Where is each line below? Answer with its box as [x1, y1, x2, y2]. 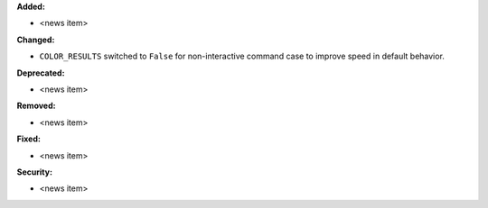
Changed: [16, 34, 55, 45]
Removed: [16, 100, 56, 112]
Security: [16, 167, 53, 177]
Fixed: [16, 133, 41, 144]
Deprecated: [16, 68, 65, 78]
